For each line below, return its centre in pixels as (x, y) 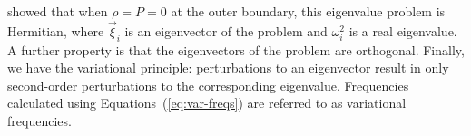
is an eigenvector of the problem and (226, 30)
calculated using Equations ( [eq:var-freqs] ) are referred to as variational (207, 103)
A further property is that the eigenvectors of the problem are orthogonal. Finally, (236, 49)
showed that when (58, 11)
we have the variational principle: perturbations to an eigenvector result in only (228, 68)
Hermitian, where (56, 30)
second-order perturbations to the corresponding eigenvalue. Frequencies (208, 85)
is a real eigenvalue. (403, 30)
